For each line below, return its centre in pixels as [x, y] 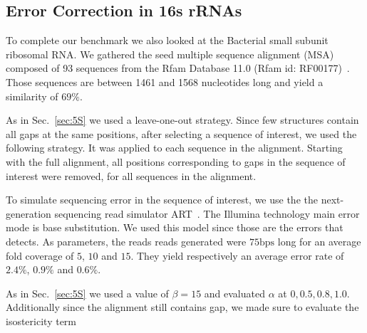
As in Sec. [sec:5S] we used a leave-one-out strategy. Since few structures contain [182, 120]
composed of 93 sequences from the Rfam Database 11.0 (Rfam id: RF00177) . [178, 68]
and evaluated [234, 293]
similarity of [32, 96]
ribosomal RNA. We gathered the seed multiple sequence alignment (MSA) [170, 54]
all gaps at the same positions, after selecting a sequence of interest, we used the [181, 133]
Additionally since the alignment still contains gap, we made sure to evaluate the [182, 307]
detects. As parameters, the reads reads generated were [126, 241]
